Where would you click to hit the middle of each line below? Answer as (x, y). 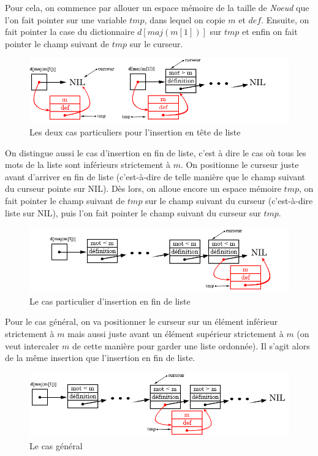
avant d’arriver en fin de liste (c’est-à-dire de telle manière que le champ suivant (155, 176)
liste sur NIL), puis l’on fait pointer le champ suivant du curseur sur (133, 212)
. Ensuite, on (285, 19)
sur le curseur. (156, 43)
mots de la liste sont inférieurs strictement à (88, 165)
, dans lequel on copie (185, 19)
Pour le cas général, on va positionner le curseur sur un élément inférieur (142, 321)
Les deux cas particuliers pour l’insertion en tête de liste (135, 131)
